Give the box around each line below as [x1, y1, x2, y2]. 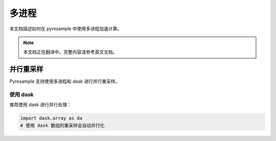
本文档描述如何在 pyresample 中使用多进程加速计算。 [9, 26, 122, 32]
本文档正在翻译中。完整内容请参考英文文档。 [23, 49, 118, 55]
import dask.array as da [20, 115, 83, 121]
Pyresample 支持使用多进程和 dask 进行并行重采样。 [9, 78, 120, 84]
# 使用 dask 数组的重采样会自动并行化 [20, 123, 105, 128]
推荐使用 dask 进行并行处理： [9, 102, 72, 108]
